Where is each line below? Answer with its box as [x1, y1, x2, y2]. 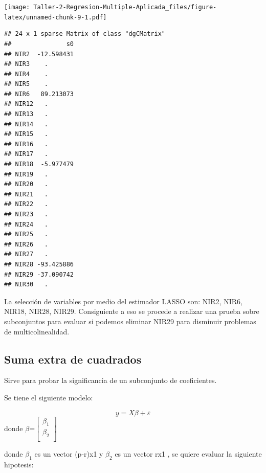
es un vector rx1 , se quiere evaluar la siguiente [115, 448, 262, 459]
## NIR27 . [4, 251, 48, 258]
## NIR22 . [4, 200, 48, 208]
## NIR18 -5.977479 [4, 161, 74, 168]
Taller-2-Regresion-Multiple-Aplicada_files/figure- [33, 4, 217, 11]
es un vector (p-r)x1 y [34, 448, 103, 459]
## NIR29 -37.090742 [4, 271, 74, 278]
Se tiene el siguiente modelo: [4, 392, 93, 402]
